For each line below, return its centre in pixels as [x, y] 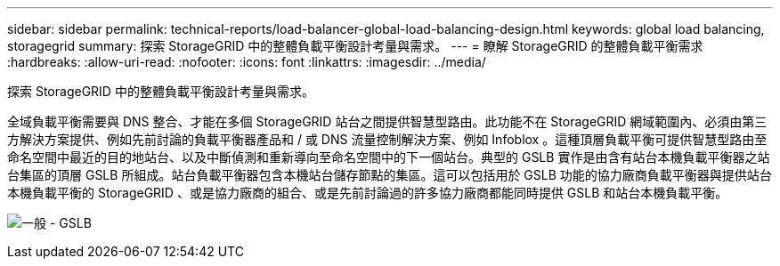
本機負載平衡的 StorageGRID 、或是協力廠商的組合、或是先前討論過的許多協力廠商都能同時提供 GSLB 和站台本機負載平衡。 [368, 193]
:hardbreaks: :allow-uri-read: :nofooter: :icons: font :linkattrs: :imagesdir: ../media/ [247, 62]
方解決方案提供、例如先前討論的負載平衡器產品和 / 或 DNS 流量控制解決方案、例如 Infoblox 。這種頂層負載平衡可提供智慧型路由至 [387, 139]
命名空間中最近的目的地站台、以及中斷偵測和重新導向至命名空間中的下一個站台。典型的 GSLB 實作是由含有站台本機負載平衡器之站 [389, 157]
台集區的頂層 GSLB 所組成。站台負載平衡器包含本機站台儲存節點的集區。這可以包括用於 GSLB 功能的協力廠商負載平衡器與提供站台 [390, 175]
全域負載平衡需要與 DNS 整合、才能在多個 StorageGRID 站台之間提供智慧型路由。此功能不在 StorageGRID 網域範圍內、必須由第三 [387, 121]
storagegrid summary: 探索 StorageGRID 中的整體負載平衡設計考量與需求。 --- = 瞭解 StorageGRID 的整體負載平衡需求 [355, 46]
